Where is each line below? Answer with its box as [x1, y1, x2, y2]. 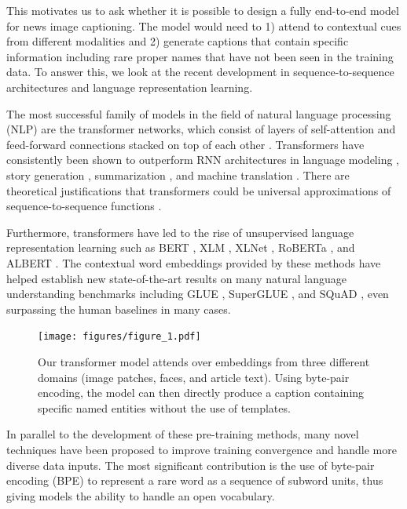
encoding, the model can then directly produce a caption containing [38, 384, 365, 401]
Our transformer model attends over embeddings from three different [38, 353, 370, 369]
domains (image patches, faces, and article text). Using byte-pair [38, 369, 350, 385]
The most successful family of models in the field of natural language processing [6, 105, 391, 122]
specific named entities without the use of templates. [38, 399, 291, 416]
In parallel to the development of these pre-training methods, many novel [6, 426, 359, 442]
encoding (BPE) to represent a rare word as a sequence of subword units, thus [6, 472, 383, 489]
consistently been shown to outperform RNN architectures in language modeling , [6, 151, 400, 168]
